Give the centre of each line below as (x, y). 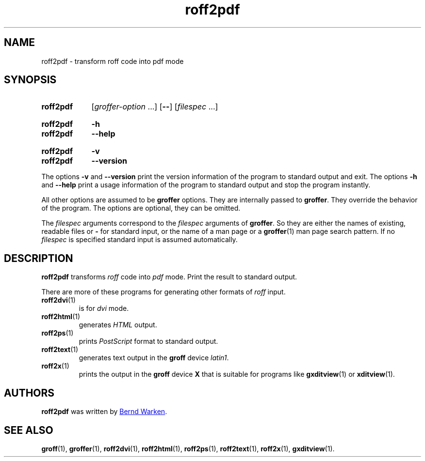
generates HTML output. (118, 325)
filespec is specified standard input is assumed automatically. (139, 240)
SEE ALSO (29, 430)
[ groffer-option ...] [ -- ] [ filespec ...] (155, 107)
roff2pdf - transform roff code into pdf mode (113, 61)
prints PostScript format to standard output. (148, 341)
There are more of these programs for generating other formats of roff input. (163, 292)
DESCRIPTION (39, 258)
